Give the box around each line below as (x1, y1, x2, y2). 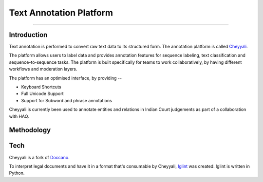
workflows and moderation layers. (9, 66, 77, 72)
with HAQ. (9, 113, 29, 119)
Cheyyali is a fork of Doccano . (9, 154, 70, 160)
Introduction (9, 31, 48, 39)
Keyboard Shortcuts (21, 84, 61, 90)
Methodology (9, 126, 51, 134)
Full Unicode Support (21, 91, 64, 97)
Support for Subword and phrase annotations (21, 97, 112, 103)
